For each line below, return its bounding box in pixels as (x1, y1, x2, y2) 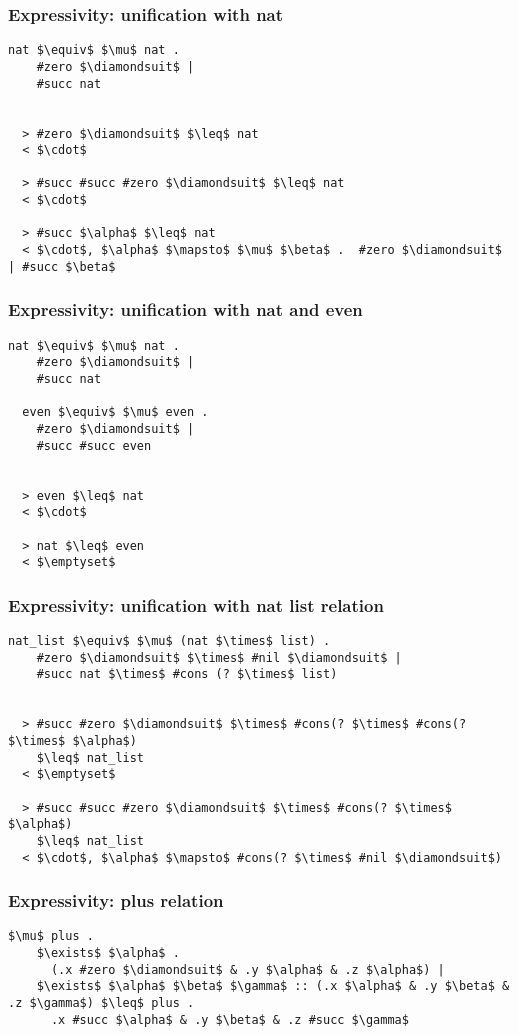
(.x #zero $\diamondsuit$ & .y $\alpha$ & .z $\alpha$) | (50, 962, 445, 977)
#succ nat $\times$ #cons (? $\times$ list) (36, 667, 338, 682)
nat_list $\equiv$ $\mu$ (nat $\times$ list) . (8, 634, 331, 649)
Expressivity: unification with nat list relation (8, 592, 384, 617)
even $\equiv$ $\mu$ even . (22, 405, 209, 420)
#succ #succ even (36, 438, 152, 453)
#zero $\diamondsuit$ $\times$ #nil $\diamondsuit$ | (36, 650, 402, 665)
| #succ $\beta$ (8, 259, 116, 274)
